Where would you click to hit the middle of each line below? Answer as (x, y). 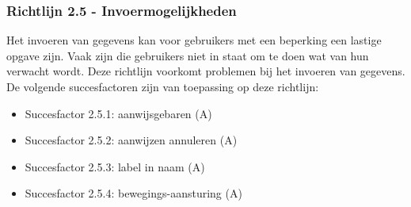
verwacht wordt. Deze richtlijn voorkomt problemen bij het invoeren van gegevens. (206, 71)
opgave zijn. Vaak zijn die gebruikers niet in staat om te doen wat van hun (188, 55)
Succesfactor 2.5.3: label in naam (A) (115, 166)
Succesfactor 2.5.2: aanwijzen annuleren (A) (131, 140)
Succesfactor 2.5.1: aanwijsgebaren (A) (118, 113)
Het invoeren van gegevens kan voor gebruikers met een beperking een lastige (194, 40)
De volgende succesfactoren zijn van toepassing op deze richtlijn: (163, 86)
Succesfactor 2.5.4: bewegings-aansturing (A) (133, 193)
